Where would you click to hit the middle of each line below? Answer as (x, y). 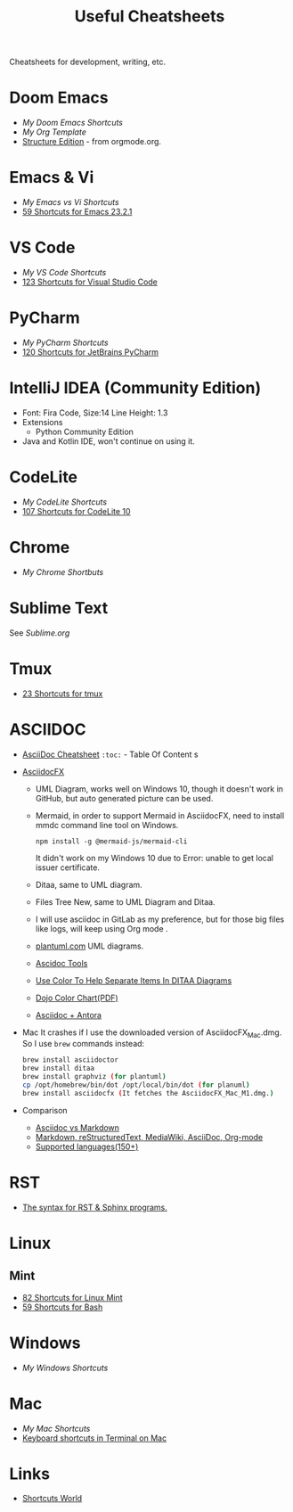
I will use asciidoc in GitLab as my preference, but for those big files (160, 919)
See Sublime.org (40, 633)
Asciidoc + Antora (69, 1015)
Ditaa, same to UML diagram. (89, 884)
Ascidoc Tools (61, 963)
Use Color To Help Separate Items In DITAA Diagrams (134, 980)
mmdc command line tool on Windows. (107, 825)
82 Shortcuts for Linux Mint (72, 1297)
